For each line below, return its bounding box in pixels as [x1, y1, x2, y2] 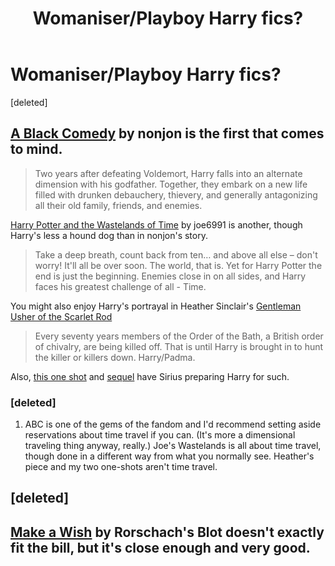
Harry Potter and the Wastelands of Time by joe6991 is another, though [10, 218, 303, 231]
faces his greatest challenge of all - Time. [34, 280, 207, 292]
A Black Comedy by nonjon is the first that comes [10, 125, 325, 142]
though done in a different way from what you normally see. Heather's [24, 450, 315, 462]
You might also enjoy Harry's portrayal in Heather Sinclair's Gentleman [10, 300, 302, 312]
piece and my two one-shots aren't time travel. [24, 461, 218, 473]
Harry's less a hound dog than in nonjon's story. [10, 229, 208, 241]
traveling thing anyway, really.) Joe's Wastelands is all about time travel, [24, 440, 322, 452]
